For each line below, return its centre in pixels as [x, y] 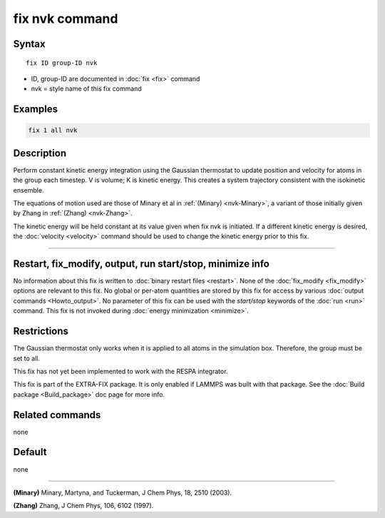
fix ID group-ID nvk [62, 63]
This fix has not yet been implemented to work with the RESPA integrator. [120, 371]
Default [30, 452]
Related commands [57, 415]
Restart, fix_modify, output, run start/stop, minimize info [142, 264]
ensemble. [29, 190]
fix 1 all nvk [53, 131]
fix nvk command [66, 19]
